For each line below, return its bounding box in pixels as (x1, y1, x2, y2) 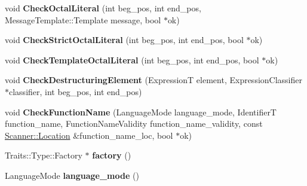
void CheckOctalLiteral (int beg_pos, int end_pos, (5, 2, 201, 14)
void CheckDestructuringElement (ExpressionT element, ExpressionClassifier (5, 74, 302, 86)
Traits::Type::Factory (5, 149, 82, 161)
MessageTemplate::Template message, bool (5, 13, 161, 26)
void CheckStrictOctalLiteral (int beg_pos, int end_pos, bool (5, 33, 244, 46)
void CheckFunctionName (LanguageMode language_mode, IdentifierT (5, 105, 277, 118)
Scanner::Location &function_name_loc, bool (5, 129, 173, 141)
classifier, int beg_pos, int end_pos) (9, 85, 142, 97)
